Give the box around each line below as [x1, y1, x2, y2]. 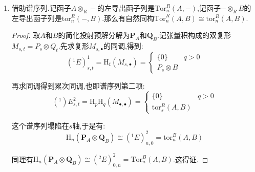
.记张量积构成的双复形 [157, 30, 231, 40]
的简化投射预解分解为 [58, 30, 130, 40]
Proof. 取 [11, 30, 40, 40]
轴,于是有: [72, 120, 105, 131]
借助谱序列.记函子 [11, 3, 71, 13]
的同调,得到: [103, 40, 143, 51]
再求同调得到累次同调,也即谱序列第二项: [11, 80, 145, 91]
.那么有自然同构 [102, 12, 155, 23]
